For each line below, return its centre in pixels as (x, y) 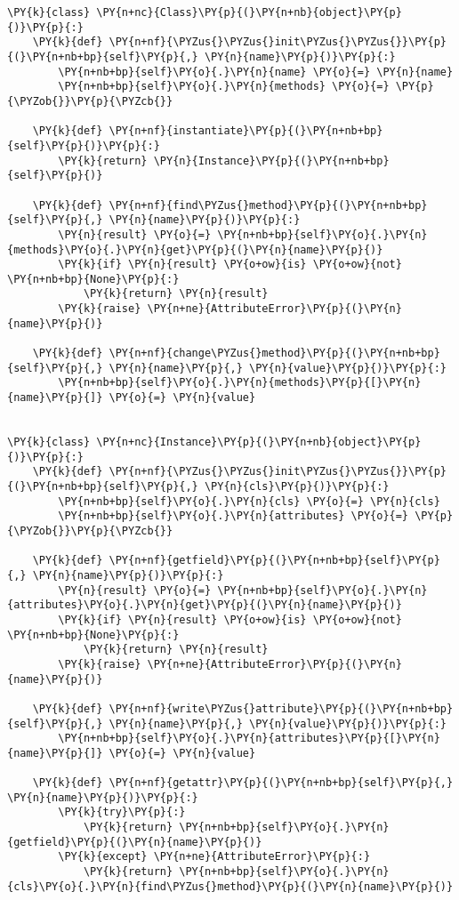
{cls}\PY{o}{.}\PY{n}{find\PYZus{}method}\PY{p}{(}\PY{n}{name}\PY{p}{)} (230, 886)
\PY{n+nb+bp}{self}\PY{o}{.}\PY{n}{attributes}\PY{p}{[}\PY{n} (249, 739)
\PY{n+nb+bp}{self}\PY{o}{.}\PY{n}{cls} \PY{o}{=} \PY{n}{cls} (249, 501)
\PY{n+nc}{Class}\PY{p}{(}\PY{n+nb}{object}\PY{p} (249, 12)
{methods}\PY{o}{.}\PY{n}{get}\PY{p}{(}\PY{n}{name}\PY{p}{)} (195, 249)
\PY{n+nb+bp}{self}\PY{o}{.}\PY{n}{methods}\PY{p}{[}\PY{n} (240, 383)
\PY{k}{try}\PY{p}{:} (122, 812)
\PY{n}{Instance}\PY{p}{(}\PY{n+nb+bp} (271, 161)
